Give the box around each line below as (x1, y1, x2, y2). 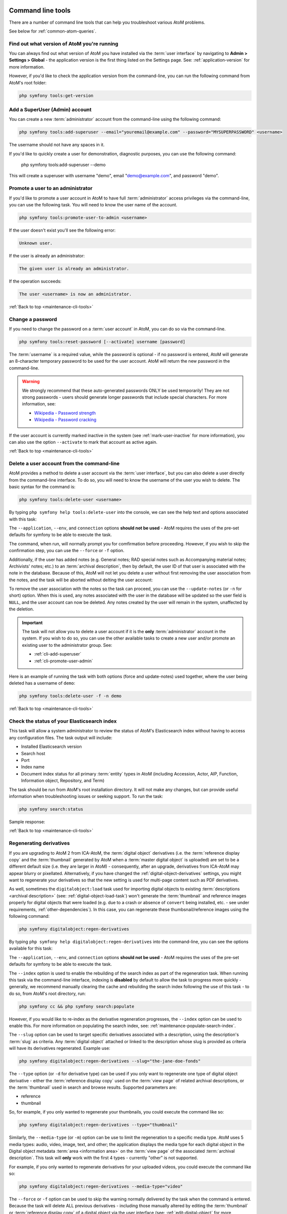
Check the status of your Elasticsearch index (9, 718, 117, 725)
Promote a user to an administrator (9, 185, 93, 192)
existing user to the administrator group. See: (22, 642, 112, 648)
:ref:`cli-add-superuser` (34, 651, 81, 657)
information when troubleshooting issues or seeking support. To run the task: (9, 793, 163, 799)
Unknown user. (19, 240, 53, 246)
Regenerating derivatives (9, 840, 70, 847)
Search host (21, 750, 46, 756)
